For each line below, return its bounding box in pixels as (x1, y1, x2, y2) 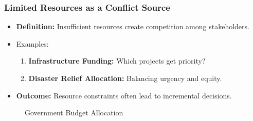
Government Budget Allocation (25, 107, 123, 118)
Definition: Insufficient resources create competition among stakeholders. (16, 21, 249, 32)
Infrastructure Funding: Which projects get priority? (28, 55, 206, 66)
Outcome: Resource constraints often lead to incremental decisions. (16, 90, 232, 100)
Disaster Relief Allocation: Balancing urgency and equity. (28, 73, 222, 83)
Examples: (16, 38, 49, 49)
